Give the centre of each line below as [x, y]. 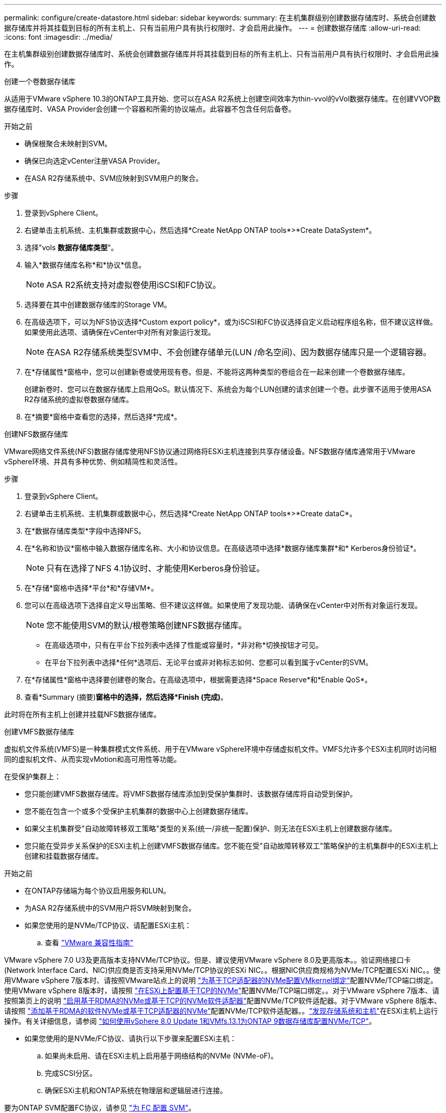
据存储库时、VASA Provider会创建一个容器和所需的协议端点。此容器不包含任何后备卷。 [150, 109]
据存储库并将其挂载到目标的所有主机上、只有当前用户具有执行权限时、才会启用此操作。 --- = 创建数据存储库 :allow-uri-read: [213, 28]
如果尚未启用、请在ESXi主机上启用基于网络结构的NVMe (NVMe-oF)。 [161, 1056]
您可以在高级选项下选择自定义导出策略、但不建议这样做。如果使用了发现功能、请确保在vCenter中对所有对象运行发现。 [223, 605]
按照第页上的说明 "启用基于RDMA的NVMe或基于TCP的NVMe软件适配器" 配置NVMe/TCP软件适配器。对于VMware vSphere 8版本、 [223, 1001]
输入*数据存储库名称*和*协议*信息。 [85, 265]
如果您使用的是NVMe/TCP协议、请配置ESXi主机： [108, 925]
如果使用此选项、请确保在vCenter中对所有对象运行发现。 [120, 332]
